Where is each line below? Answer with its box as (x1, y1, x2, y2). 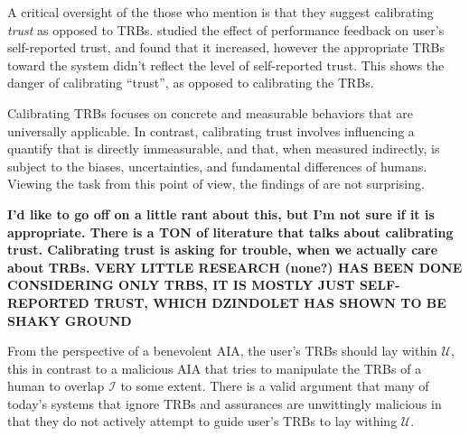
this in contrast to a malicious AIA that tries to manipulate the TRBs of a (7, 358, 422, 377)
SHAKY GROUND (7, 311, 132, 329)
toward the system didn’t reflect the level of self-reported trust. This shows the (7, 55, 445, 74)
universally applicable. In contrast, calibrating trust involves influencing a (7, 121, 415, 140)
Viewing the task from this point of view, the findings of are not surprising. (7, 174, 425, 193)
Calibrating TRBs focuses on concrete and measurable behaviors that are (7, 103, 413, 122)
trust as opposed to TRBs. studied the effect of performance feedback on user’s (7, 20, 445, 39)
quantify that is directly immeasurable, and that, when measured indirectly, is (7, 139, 440, 158)
